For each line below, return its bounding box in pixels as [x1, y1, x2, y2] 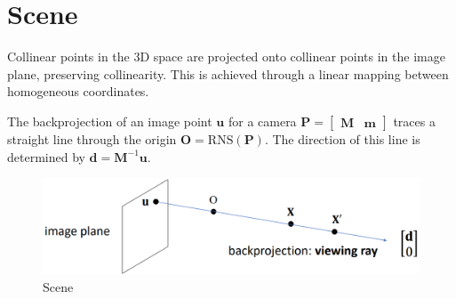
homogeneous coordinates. [7, 82, 149, 101]
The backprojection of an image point [7, 111, 212, 130]
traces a [393, 111, 436, 130]
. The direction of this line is [264, 129, 420, 148]
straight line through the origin [7, 129, 177, 148]
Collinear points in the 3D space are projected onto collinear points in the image [7, 47, 445, 66]
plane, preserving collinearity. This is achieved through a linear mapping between [7, 64, 449, 83]
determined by [7, 147, 85, 166]
